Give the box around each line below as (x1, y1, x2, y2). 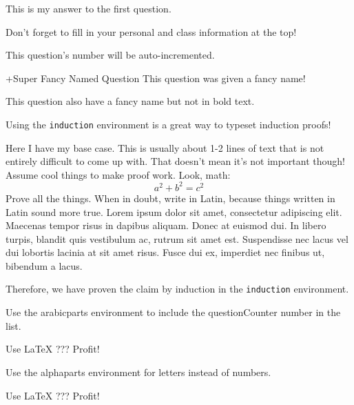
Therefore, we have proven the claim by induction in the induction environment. (6, 281, 349, 296)
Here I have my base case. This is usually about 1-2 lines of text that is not (6, 140, 324, 155)
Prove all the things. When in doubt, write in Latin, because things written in (6, 190, 335, 205)
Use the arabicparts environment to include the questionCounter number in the (6, 305, 341, 319)
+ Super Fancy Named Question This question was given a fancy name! (6, 70, 306, 85)
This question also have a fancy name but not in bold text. (6, 94, 255, 108)
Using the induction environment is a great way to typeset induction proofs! (6, 117, 331, 131)
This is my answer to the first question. (6, 1, 171, 15)
